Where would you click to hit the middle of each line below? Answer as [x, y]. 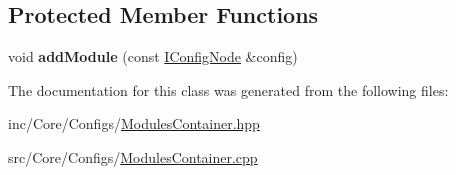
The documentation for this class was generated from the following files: [228, 89]
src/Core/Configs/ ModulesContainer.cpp [133, 156]
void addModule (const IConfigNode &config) [153, 56]
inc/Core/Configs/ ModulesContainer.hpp [134, 123]
